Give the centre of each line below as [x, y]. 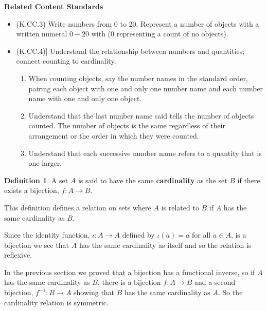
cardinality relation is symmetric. [56, 302]
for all [201, 235]
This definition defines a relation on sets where [78, 207]
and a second [215, 282]
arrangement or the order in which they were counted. [114, 135]
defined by [138, 235]
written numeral [42, 34]
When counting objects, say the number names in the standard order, [138, 78]
